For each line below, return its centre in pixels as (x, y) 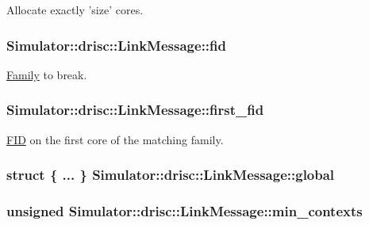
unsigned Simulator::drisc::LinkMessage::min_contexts (184, 210)
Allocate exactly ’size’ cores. (75, 10)
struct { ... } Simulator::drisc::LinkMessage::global (171, 175)
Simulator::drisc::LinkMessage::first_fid (135, 110)
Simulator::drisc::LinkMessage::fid (116, 45)
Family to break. (47, 74)
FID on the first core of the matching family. (115, 139)
